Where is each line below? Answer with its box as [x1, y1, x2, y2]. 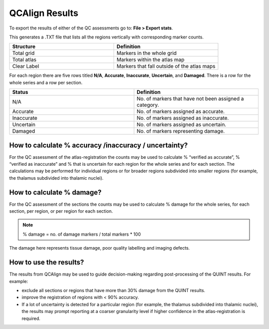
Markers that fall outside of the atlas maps [116, 63, 216, 70]
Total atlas [12, 56, 37, 63]
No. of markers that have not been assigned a [136, 95, 244, 102]
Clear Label [12, 63, 39, 70]
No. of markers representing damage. [136, 128, 225, 135]
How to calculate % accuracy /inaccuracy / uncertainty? [9, 141, 188, 149]
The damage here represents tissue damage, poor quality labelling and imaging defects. [9, 245, 190, 251]
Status [12, 89, 28, 96]
